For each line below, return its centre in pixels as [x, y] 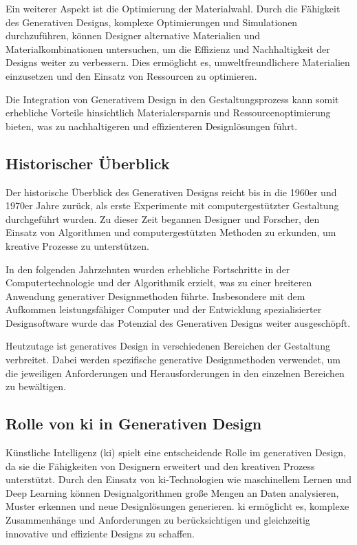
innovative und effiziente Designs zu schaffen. [100, 533]
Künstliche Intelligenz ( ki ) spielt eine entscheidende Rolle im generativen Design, [176, 452]
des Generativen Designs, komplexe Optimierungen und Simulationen [152, 22]
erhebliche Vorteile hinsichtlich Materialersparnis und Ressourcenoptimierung [168, 113]
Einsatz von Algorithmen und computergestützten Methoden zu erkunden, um [171, 232]
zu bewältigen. [36, 386]
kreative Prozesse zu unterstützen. [77, 245]
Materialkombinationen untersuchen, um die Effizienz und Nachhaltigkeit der [168, 49]
